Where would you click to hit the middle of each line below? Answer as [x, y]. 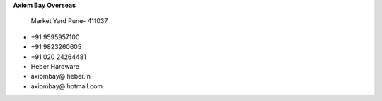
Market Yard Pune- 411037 [69, 21]
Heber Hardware [55, 66]
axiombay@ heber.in [61, 76]
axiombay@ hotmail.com [67, 86]
